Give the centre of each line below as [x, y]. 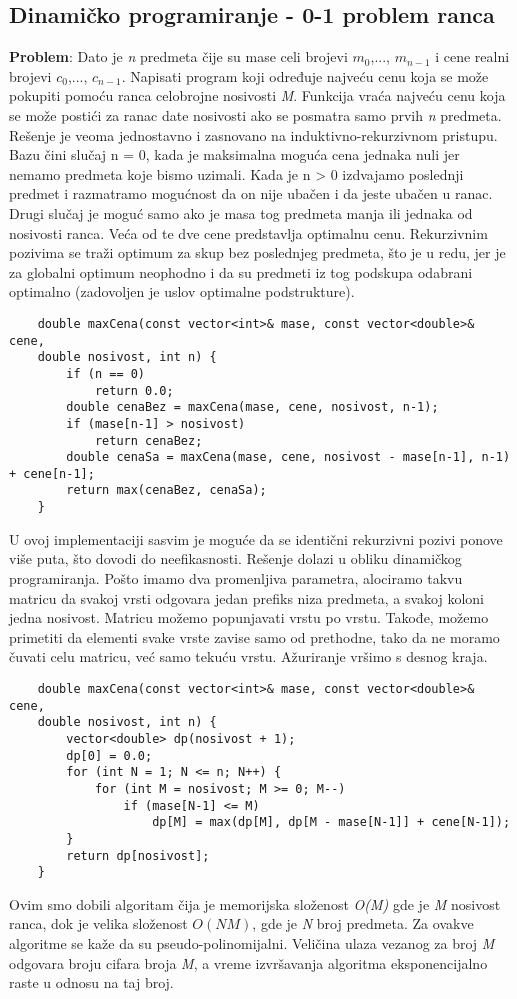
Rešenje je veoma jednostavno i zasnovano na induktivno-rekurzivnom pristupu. [253, 134]
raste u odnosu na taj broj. [91, 982]
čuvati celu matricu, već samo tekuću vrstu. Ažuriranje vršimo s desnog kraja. [248, 656]
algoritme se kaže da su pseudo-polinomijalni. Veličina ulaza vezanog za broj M [252, 943]
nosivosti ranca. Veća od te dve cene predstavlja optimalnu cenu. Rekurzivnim [248, 232]
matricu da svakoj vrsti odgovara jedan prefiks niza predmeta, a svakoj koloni [246, 597]
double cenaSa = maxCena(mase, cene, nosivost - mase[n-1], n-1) [288, 457]
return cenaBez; [148, 440]
